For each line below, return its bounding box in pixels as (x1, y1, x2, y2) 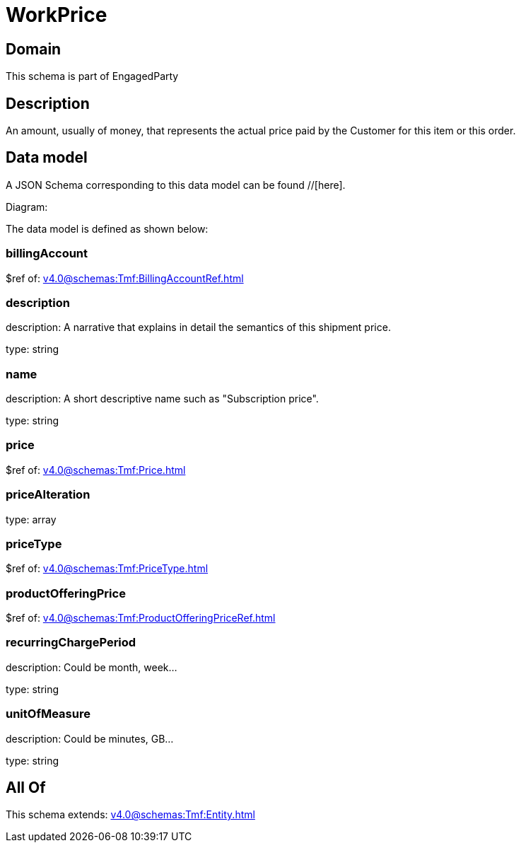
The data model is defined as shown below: (6, 222, 209, 235)
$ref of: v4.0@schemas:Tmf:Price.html (6, 463, 186, 476)
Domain (6, 40, 62, 58)
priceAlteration (6, 487, 90, 502)
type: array (6, 513, 57, 525)
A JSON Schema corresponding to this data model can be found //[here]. (6, 178, 346, 191)
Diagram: (6, 200, 48, 213)
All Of (6, 779, 46, 797)
